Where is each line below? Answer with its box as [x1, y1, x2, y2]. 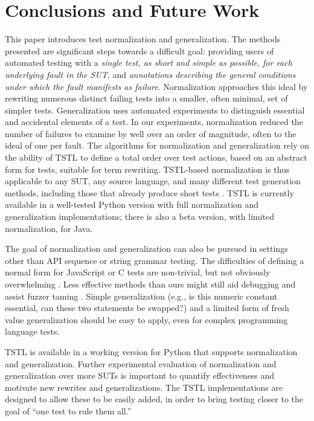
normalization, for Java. [5, 222, 93, 234]
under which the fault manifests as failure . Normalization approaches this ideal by [5, 80, 308, 92]
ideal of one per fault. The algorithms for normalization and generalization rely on [5, 139, 309, 152]
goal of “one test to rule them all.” [5, 404, 132, 417]
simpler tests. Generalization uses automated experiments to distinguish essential [5, 103, 305, 116]
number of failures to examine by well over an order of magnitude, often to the [5, 127, 296, 140]
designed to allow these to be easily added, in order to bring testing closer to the [5, 393, 304, 405]
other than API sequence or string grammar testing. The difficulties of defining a [5, 254, 304, 266]
